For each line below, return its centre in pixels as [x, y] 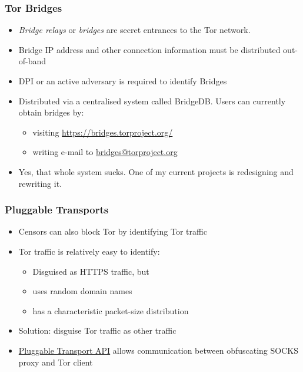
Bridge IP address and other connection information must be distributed [149, 49]
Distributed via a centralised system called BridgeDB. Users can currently [152, 101]
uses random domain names [82, 291]
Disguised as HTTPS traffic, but [91, 271]
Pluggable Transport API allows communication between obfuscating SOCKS [158, 350]
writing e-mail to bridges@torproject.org [105, 152]
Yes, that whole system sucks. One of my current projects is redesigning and [156, 171]
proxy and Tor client [56, 362]
